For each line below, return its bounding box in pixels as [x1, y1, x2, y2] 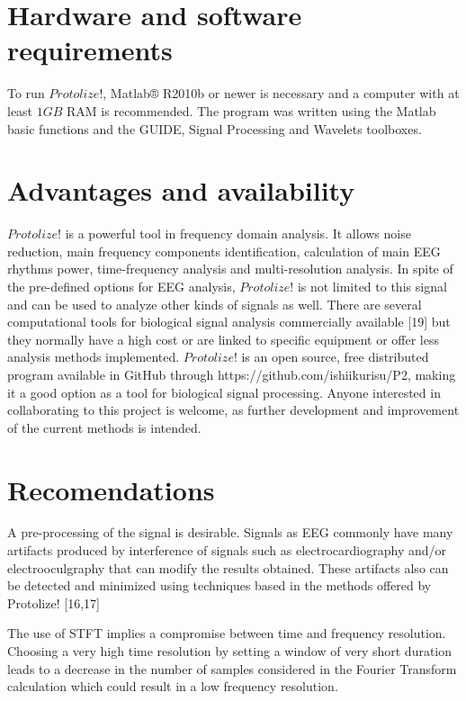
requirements [7, 31, 173, 68]
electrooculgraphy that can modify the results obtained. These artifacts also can [7, 558, 449, 577]
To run [7, 84, 45, 103]
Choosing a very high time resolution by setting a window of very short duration [7, 642, 453, 661]
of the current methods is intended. [7, 418, 202, 436]
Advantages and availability [7, 172, 355, 209]
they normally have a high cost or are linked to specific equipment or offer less [7, 329, 439, 348]
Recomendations [7, 471, 215, 508]
